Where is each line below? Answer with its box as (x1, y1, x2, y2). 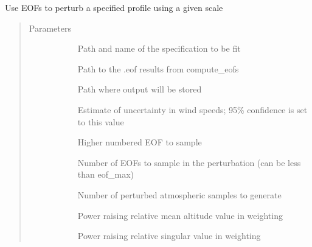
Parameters (29, 21, 71, 34)
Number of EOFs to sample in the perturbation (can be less (77, 156, 301, 169)
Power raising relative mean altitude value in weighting (77, 209, 283, 221)
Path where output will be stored (77, 83, 202, 96)
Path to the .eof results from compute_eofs (77, 62, 239, 75)
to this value (77, 115, 124, 128)
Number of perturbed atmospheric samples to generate (77, 188, 282, 201)
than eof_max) (77, 168, 134, 181)
